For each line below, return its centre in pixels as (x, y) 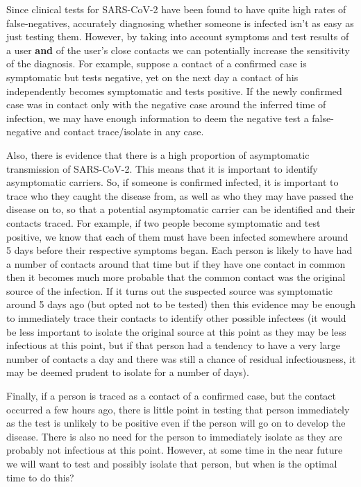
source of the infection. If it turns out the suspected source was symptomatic (170, 290)
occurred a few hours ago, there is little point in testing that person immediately (178, 409)
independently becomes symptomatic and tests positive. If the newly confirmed (174, 91)
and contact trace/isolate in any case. (124, 131)
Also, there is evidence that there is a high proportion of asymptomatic (158, 154)
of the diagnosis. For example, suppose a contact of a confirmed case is (157, 63)
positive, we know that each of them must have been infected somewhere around (177, 236)
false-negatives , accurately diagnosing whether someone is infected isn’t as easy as (180, 23)
